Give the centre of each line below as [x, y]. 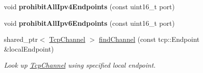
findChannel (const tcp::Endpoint [149, 39]
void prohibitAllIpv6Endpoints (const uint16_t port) [89, 23]
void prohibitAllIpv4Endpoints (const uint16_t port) [89, 6]
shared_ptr [21, 39]
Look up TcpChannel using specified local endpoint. [80, 65]
